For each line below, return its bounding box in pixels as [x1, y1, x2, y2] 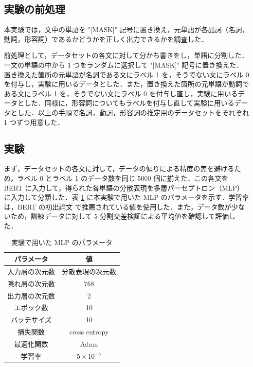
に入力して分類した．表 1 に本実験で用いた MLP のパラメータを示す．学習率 [4, 192, 249, 202]
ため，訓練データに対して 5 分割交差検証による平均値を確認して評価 [10, 211, 229, 221]
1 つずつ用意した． [4, 117, 64, 127]
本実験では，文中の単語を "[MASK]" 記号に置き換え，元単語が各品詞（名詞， [4, 24, 249, 35]
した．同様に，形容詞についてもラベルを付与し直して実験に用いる [24, 98, 235, 108]
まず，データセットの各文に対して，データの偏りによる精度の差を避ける [4, 163, 235, 174]
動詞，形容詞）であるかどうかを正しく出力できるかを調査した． [4, 34, 208, 44]
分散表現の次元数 [62, 266, 116, 276]
